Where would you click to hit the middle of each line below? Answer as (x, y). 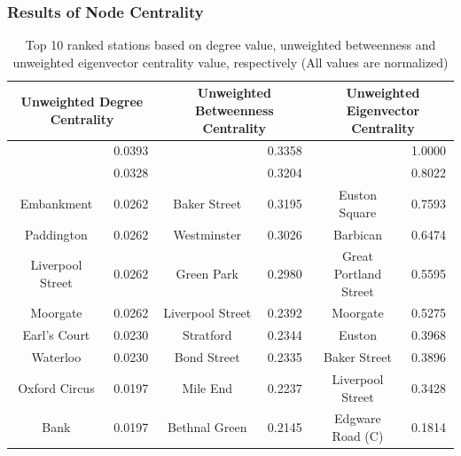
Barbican (357, 234)
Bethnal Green (207, 427)
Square (358, 212)
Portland (358, 273)
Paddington (56, 234)
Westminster (207, 234)
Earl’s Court (56, 335)
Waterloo (56, 357)
